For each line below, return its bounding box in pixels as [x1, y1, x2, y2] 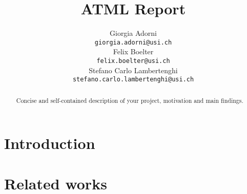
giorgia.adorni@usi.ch [94, 38, 172, 46]
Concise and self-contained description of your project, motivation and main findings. [16, 96, 243, 104]
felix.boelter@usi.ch [96, 57, 170, 64]
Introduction [4, 133, 95, 154]
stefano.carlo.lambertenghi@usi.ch [72, 76, 194, 83]
